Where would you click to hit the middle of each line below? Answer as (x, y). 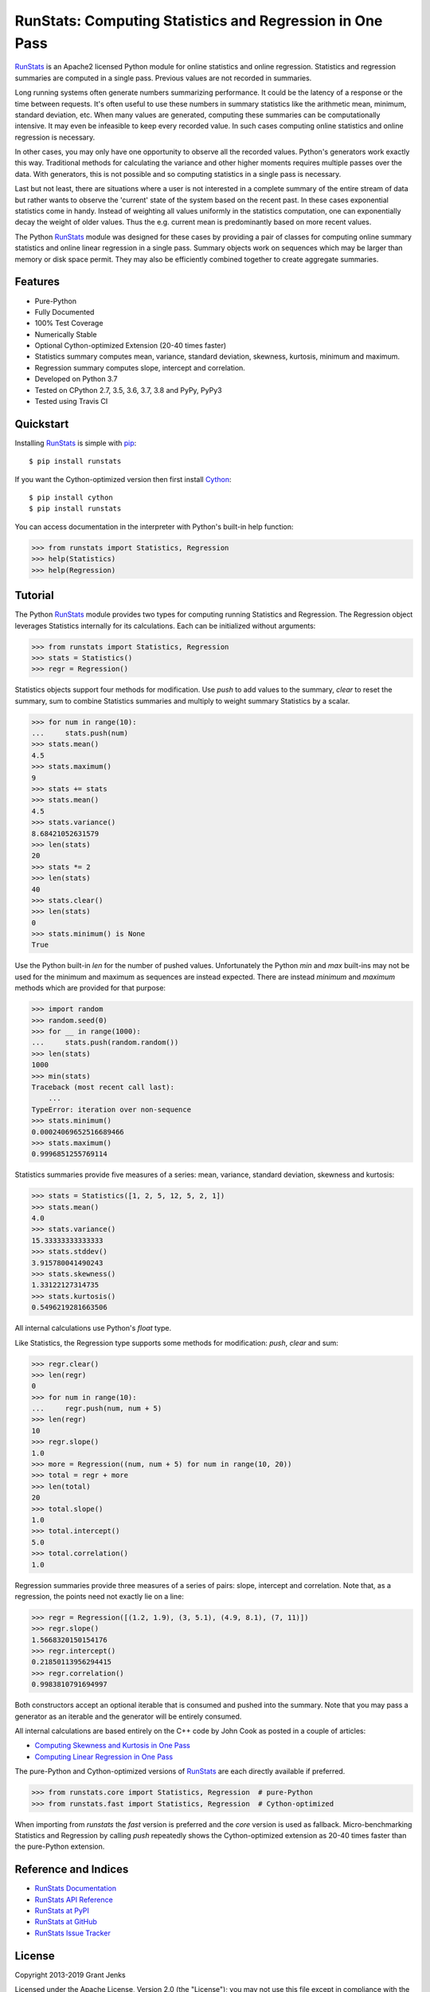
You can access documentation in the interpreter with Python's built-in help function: (154, 527)
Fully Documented (64, 312)
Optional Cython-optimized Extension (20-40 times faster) (131, 346)
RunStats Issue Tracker (72, 1933)
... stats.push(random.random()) (105, 1043)
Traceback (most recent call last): (103, 1087)
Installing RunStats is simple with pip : (76, 443)
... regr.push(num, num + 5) (97, 1409)
